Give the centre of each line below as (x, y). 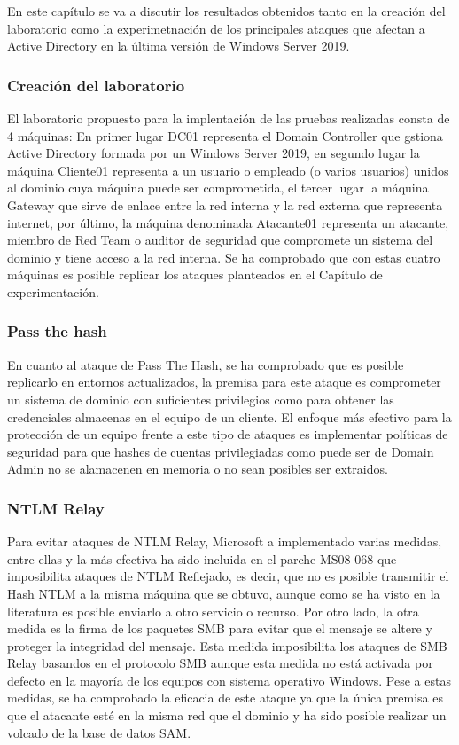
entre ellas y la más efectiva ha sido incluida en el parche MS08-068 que (202, 558)
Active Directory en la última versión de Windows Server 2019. (179, 46)
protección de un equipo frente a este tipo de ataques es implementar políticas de (228, 434)
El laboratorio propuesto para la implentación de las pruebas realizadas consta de (229, 118)
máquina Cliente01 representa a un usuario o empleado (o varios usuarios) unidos (228, 170)
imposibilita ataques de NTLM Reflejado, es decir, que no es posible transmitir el (228, 576)
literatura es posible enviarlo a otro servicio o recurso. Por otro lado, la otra (213, 611)
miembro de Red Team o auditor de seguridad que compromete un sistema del (220, 240)
